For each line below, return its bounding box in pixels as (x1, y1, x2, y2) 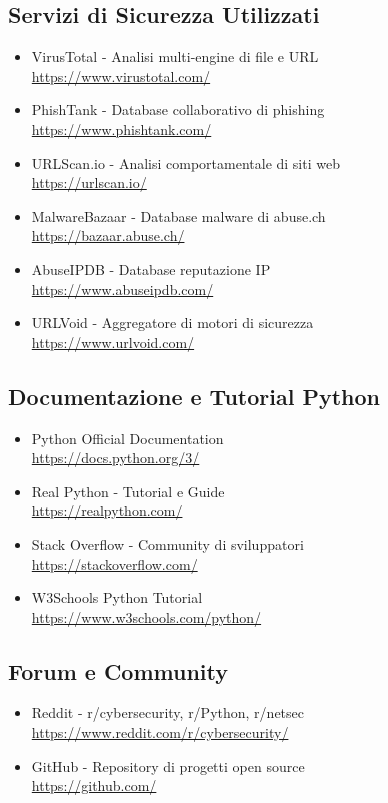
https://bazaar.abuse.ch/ (31, 225, 185, 246)
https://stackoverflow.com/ (31, 553, 198, 574)
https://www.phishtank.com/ (31, 118, 212, 139)
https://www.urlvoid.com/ (31, 331, 195, 352)
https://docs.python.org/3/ (31, 447, 200, 468)
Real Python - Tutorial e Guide (31, 480, 225, 501)
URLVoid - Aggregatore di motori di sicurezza (31, 312, 314, 333)
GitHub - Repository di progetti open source (31, 755, 305, 776)
